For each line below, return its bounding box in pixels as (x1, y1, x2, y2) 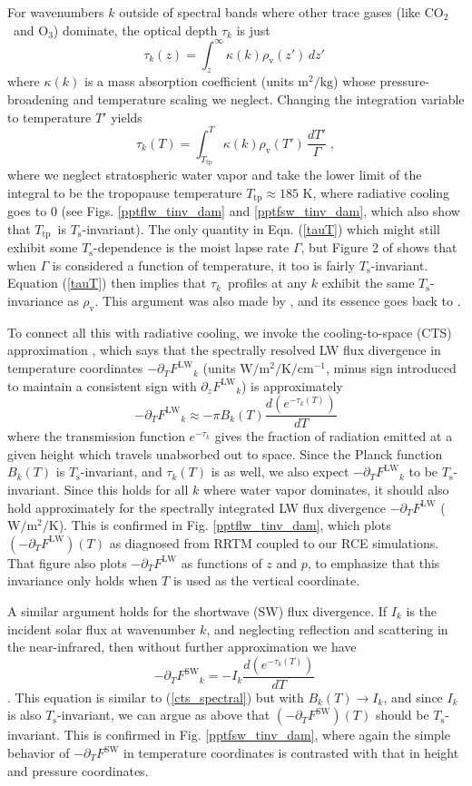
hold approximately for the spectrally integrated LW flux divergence (7, 497, 387, 516)
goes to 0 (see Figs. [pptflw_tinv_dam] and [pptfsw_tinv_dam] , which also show (7, 201, 460, 221)
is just (236, 20, 270, 39)
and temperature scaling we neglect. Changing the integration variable (73, 90, 465, 109)
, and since (383, 687, 443, 706)
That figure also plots (7, 553, 127, 572)
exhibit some (7, 238, 78, 257)
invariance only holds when (7, 571, 158, 590)
